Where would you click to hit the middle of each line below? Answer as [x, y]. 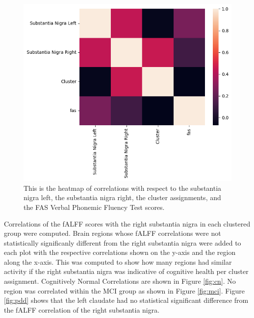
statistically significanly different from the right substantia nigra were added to [123, 242]
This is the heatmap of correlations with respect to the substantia [123, 188]
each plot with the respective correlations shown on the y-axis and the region [120, 252]
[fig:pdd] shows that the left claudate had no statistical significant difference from [126, 300]
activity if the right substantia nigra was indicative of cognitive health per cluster [126, 271]
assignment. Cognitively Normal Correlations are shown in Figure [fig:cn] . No [120, 281]
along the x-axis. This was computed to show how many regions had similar [118, 261]
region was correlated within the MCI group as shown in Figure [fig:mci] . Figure [124, 290]
